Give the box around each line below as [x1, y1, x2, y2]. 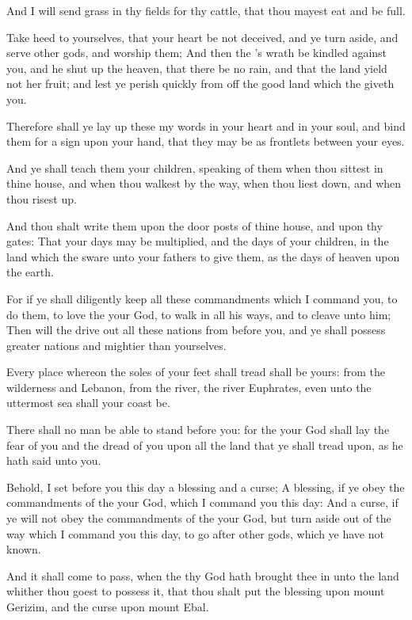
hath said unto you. [6, 452, 101, 469]
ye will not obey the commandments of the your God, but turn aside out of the [6, 510, 391, 527]
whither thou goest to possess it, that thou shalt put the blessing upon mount [6, 583, 385, 599]
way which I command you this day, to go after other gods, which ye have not [6, 525, 384, 542]
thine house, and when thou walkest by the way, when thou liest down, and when [6, 175, 402, 192]
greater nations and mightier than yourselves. [6, 337, 227, 353]
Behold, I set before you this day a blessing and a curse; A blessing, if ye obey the [6, 478, 405, 495]
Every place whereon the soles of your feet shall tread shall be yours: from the [6, 363, 385, 380]
